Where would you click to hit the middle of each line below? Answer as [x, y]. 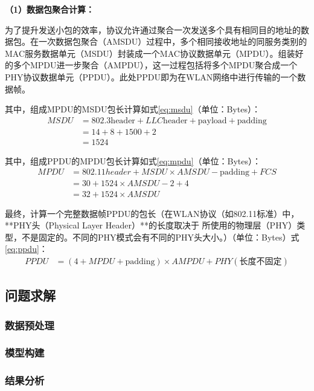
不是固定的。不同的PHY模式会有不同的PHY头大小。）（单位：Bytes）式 [160, 237]
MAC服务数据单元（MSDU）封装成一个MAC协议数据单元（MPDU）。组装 [150, 53]
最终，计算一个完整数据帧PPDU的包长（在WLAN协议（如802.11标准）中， [152, 213]
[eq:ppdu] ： [26, 249]
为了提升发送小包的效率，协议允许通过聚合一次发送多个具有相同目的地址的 [153, 29]
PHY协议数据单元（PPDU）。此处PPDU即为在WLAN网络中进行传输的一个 [151, 76]
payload [212, 121]
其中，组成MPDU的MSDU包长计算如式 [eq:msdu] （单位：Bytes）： [133, 109]
